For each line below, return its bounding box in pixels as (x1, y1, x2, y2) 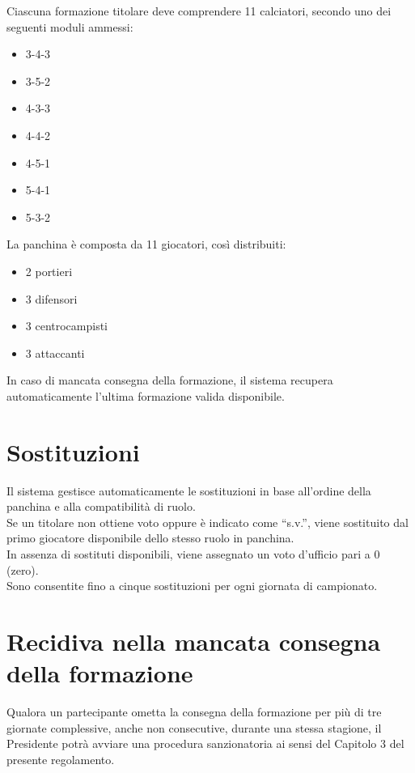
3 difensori (25, 290, 78, 307)
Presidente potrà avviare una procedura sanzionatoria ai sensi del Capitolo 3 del (6, 735, 404, 752)
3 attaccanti (25, 344, 85, 361)
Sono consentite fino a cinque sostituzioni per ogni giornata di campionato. (6, 577, 378, 594)
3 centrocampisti (25, 317, 108, 334)
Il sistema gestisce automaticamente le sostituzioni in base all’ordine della (6, 482, 371, 499)
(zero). (6, 561, 39, 578)
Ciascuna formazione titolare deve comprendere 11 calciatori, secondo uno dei (6, 2, 392, 19)
